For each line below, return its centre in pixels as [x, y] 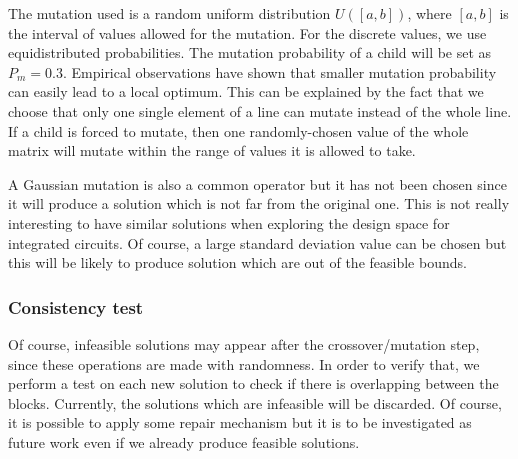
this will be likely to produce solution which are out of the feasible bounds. [237, 262]
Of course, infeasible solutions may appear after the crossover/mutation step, [244, 343]
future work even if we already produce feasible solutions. [184, 441]
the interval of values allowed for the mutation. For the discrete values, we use [247, 32]
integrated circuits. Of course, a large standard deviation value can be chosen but [257, 242]
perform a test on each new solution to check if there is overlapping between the [253, 383]
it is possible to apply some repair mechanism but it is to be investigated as [240, 422]
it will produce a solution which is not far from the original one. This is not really [259, 203]
